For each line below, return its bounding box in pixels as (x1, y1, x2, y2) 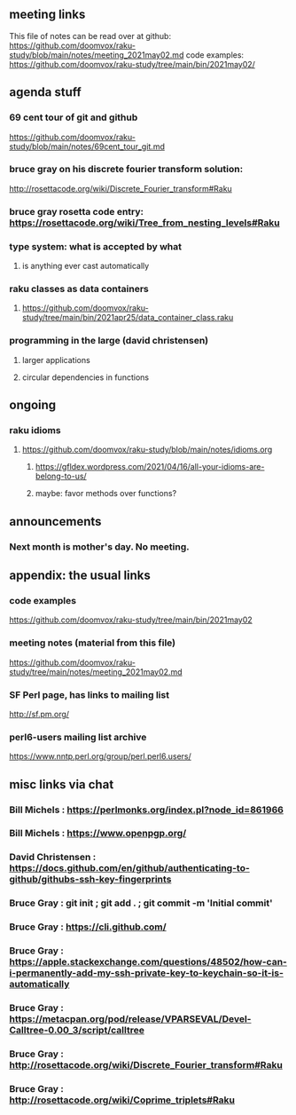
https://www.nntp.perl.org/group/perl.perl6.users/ (9, 751, 192, 762)
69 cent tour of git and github (9, 111, 138, 123)
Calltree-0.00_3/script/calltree (9, 1024, 144, 1037)
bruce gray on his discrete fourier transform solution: (9, 163, 244, 176)
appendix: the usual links (9, 568, 151, 582)
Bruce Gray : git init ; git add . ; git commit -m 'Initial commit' (9, 897, 273, 909)
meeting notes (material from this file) (9, 637, 176, 649)
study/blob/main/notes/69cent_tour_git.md (9, 141, 166, 152)
